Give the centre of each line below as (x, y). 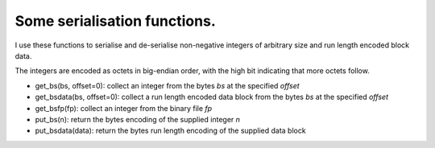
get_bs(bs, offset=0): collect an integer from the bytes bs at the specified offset (167, 85)
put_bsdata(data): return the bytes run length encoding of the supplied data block (170, 131)
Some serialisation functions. (116, 21)
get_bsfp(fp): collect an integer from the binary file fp (124, 108)
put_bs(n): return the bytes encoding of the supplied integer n (138, 119)
